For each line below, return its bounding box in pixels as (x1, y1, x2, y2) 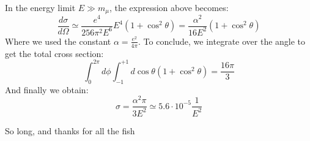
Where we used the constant (5, 34, 111, 47)
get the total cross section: (5, 47, 104, 59)
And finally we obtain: (5, 83, 89, 96)
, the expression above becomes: (109, 1, 229, 13)
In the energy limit (5, 1, 76, 13)
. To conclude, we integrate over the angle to (138, 34, 306, 47)
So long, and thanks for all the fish (5, 124, 135, 137)
